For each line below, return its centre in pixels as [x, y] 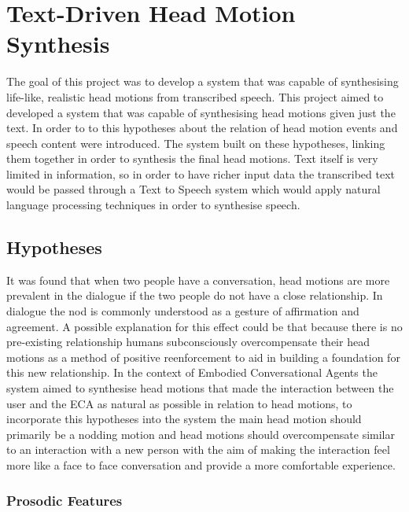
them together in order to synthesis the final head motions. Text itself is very [192, 158]
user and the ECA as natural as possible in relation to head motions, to [179, 403]
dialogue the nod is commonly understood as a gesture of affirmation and [183, 311]
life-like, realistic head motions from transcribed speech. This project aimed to [195, 96]
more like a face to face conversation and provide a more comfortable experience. [201, 464]
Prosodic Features [64, 500]
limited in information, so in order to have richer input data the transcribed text [201, 173]
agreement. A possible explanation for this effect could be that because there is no [204, 326]
